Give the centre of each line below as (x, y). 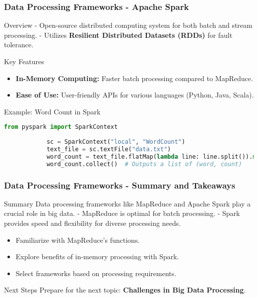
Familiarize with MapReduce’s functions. (78, 240)
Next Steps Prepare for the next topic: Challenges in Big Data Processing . (125, 290)
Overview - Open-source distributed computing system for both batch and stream (128, 25)
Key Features (24, 61)
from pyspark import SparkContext (61, 127)
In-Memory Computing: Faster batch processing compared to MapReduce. (134, 78)
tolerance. (19, 45)
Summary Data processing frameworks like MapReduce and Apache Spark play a (128, 203)
